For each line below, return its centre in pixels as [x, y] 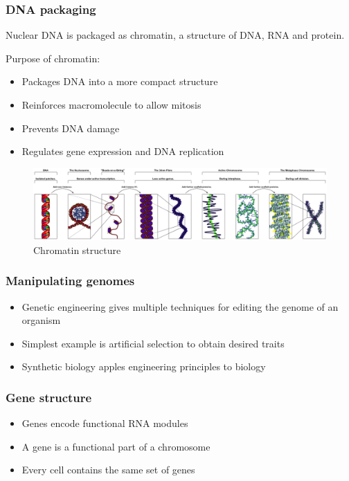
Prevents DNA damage [71, 128]
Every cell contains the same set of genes [108, 470]
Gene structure [49, 397]
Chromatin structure [77, 249]
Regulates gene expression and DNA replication [123, 151]
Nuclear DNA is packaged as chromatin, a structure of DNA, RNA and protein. [175, 35]
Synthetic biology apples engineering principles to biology [144, 366]
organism [41, 320]
